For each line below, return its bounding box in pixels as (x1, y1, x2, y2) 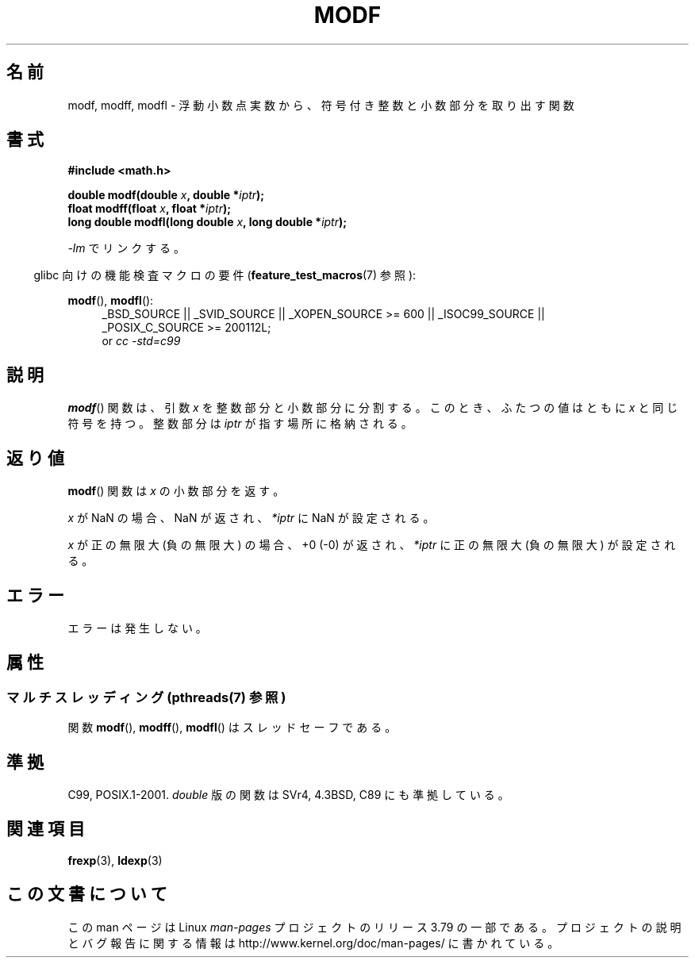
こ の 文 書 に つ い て (6, 884, 167, 904)
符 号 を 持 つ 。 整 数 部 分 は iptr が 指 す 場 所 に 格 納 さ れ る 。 (67, 417, 413, 431)
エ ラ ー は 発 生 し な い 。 (67, 620, 207, 635)
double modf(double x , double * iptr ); (67, 188, 265, 202)
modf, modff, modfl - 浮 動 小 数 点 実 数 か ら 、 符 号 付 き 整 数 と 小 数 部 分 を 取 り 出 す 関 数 (67, 98, 574, 112)
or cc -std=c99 (102, 334, 181, 348)
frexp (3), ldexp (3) (67, 853, 163, 867)
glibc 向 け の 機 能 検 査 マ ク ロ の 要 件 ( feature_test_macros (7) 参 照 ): (33, 268, 417, 282)
